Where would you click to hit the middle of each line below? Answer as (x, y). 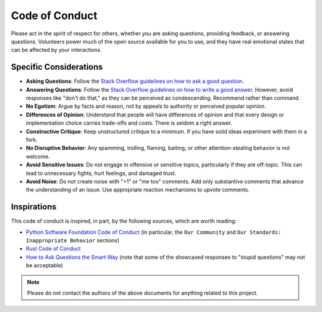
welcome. (38, 156)
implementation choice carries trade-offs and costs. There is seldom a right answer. (129, 123)
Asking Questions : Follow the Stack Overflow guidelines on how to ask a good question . (135, 81)
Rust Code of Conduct (53, 249)
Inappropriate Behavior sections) (73, 240)
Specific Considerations (57, 67)
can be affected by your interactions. (56, 50)
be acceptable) (44, 265)
